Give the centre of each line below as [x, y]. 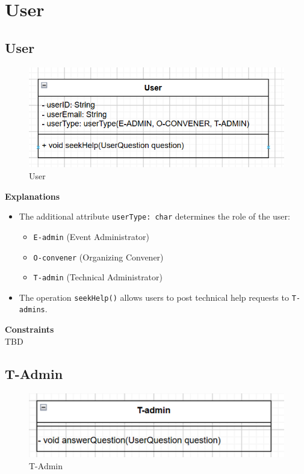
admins [32, 310]
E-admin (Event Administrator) [92, 236]
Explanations [33, 196]
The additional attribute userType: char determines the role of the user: [154, 216]
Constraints [29, 329]
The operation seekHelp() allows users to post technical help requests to [154, 297]
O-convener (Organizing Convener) [98, 257]
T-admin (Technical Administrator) [98, 277]
